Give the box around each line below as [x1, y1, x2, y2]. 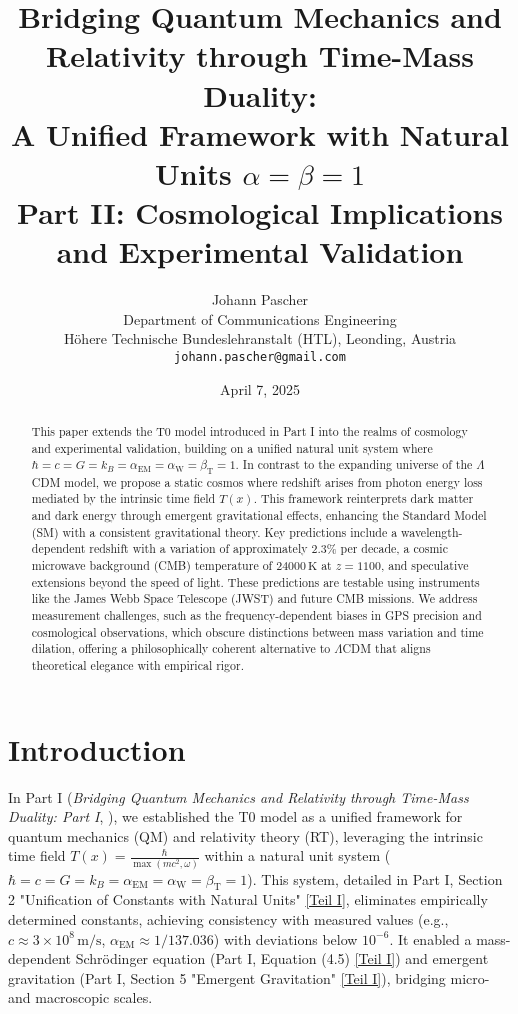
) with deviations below [213, 928, 358, 949]
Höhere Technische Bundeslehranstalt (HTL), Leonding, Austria [63, 328, 457, 349]
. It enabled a [389, 928, 472, 949]
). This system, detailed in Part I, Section [247, 868, 503, 889]
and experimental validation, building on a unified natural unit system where [31, 439, 433, 456]
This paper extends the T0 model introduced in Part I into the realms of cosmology [31, 423, 468, 440]
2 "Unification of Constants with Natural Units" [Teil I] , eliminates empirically [8, 889, 488, 910]
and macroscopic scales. [8, 987, 153, 1008]
